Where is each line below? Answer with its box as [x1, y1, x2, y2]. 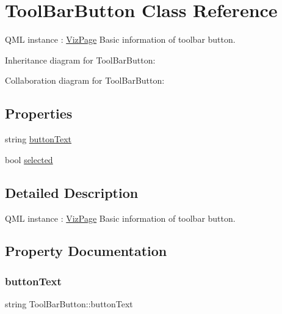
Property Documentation [5, 241, 167, 260]
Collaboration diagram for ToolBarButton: [5, 74, 165, 87]
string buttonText [5, 133, 72, 145]
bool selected [5, 153, 53, 166]
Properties [5, 104, 73, 123]
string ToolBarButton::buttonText [5, 298, 133, 310]
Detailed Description [5, 183, 139, 202]
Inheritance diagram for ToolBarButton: [5, 53, 156, 66]
